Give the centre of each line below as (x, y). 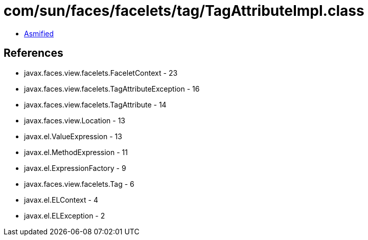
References (33, 53)
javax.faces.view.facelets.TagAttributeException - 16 (112, 89)
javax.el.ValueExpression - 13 (73, 136)
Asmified (39, 33)
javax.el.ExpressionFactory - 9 (75, 168)
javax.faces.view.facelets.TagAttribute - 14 (95, 104)
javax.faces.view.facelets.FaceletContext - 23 (101, 73)
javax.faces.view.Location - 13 (75, 120)
